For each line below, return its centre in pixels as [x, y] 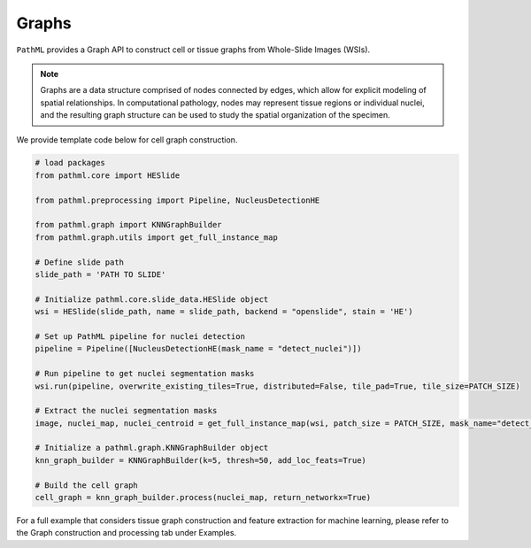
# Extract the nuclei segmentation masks [126, 411]
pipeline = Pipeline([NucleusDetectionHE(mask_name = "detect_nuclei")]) [198, 349]
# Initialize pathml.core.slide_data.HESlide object [152, 299]
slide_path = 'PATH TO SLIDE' [100, 274]
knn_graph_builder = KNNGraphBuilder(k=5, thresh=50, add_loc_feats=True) [201, 460]
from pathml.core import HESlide [108, 175]
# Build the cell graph [87, 485]
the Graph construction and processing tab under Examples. [127, 533]
